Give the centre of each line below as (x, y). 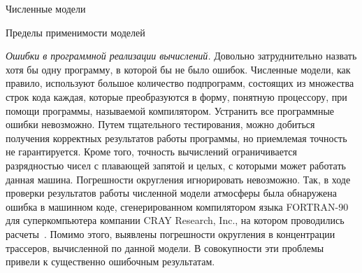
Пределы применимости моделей (75, 32)
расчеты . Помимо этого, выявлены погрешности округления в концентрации (171, 233)
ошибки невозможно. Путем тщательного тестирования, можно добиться (160, 124)
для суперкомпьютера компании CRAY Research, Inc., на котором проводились (175, 220)
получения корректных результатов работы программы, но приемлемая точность (176, 138)
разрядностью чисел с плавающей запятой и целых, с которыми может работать (176, 165)
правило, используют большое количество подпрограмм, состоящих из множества (180, 83)
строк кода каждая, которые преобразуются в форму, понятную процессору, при (176, 96)
